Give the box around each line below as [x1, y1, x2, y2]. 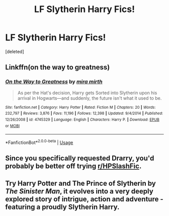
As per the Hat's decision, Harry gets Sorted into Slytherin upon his [17, 90, 157, 96]
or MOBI [5, 123, 20, 128]
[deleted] [5, 48, 24, 54]
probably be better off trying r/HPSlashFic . [5, 162, 142, 171]
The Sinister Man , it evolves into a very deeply [5, 187, 153, 195]
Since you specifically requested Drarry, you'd [5, 154, 154, 163]
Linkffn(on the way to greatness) [5, 63, 110, 71]
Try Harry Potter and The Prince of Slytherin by [5, 179, 156, 187]
